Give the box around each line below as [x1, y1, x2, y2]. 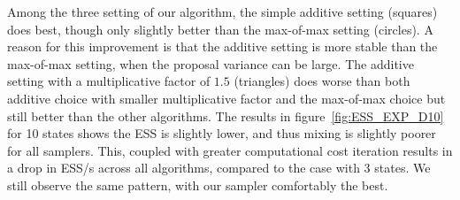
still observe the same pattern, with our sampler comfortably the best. [7, 175, 388, 194]
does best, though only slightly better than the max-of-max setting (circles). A [7, 19, 433, 38]
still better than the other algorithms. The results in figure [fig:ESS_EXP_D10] [7, 106, 444, 125]
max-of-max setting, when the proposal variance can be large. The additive [7, 54, 414, 73]
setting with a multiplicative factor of [7, 72, 211, 90]
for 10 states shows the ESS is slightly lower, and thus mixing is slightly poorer [7, 124, 436, 142]
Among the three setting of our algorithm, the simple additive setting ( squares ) [7, 3, 438, 20]
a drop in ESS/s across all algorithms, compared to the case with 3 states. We [7, 158, 431, 177]
